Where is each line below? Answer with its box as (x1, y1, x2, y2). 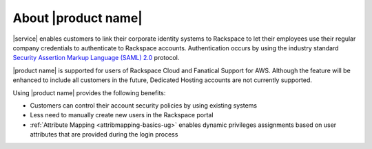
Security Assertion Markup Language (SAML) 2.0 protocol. (12, 54, 180, 62)
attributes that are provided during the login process (30, 130, 178, 139)
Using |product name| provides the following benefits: (12, 88, 166, 97)
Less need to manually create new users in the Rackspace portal (30, 111, 214, 119)
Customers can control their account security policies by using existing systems (30, 101, 258, 110)
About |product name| (12, 10, 143, 26)
